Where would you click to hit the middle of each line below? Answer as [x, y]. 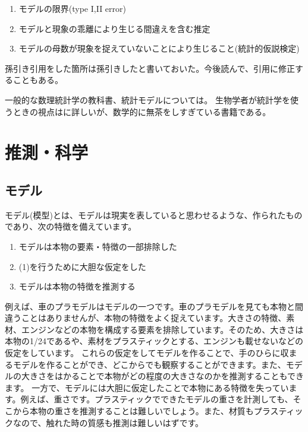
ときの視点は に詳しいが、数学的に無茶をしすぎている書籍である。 [142, 111]
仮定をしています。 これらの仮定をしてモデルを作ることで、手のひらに [143, 353]
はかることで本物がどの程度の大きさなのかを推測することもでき [179, 376]
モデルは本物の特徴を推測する [77, 286]
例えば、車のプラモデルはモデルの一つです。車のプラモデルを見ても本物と [150, 306]
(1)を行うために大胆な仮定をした [82, 266]
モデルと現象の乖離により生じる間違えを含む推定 [114, 28]
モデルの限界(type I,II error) [72, 8]
